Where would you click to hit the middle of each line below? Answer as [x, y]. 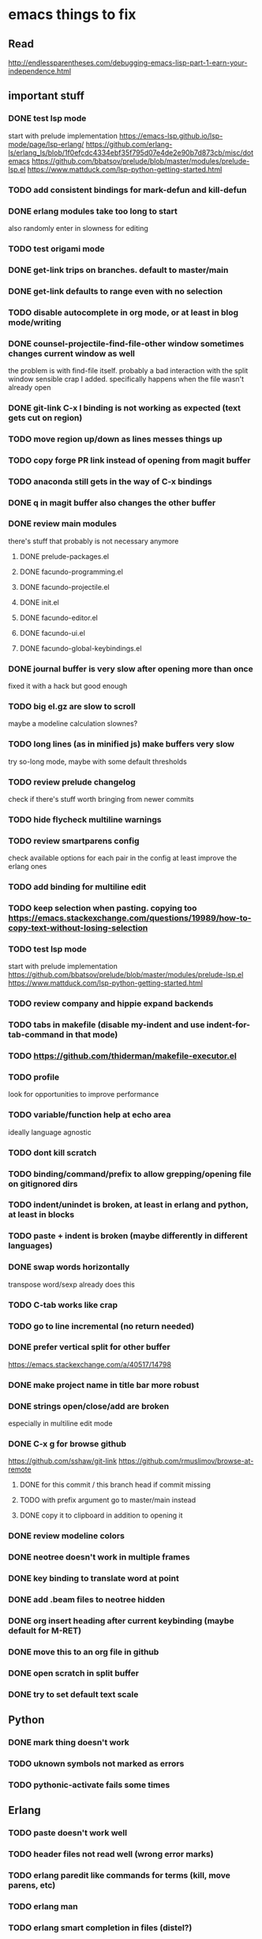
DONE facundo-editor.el [59, 618]
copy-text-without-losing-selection [78, 928]
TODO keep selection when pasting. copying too [103, 909]
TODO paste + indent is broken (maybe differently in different [128, 1236]
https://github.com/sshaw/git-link [62, 1461]
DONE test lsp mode [47, 119]
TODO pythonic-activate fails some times [89, 1785]
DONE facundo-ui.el [52, 633]
